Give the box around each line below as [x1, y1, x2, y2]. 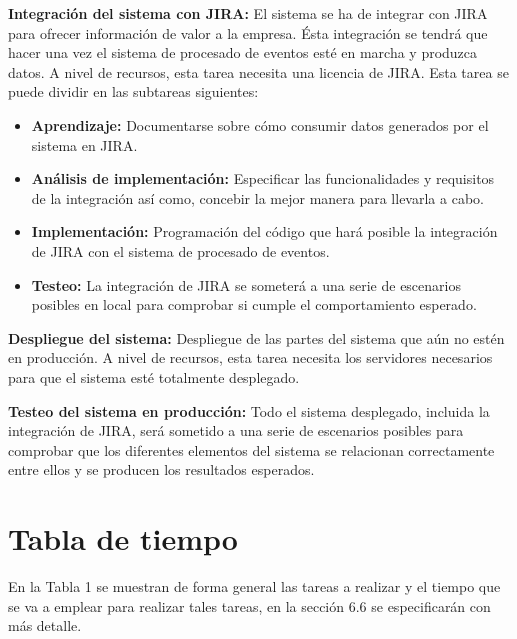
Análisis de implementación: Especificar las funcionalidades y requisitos [31, 168, 495, 189]
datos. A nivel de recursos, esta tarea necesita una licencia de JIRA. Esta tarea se [8, 61, 509, 82]
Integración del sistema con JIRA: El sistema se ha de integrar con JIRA [8, 3, 488, 23]
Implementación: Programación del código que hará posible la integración [31, 221, 498, 242]
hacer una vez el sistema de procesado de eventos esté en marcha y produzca [8, 42, 478, 63]
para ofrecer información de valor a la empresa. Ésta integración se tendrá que [8, 22, 488, 43]
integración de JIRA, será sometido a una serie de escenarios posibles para [8, 420, 464, 441]
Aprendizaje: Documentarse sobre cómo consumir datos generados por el [31, 114, 489, 135]
